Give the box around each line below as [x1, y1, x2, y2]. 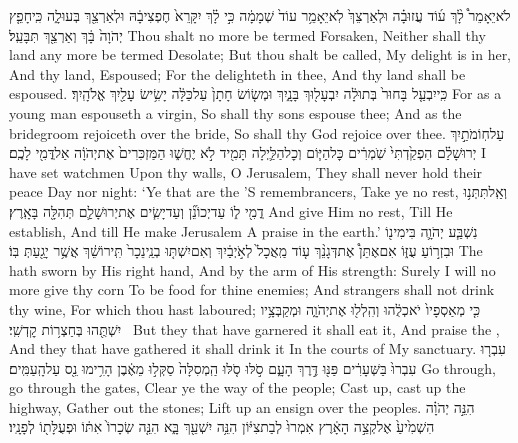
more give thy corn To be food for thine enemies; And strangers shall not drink [9, 279, 495, 300]
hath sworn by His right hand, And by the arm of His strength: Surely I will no [9, 259, 496, 280]
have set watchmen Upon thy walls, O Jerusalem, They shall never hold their [9, 161, 483, 182]
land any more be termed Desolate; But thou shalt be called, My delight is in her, [9, 44, 512, 65]
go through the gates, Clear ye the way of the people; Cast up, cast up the [9, 377, 466, 398]
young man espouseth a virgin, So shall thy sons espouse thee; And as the [9, 102, 462, 123]
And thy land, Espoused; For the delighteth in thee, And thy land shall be [9, 63, 466, 84]
